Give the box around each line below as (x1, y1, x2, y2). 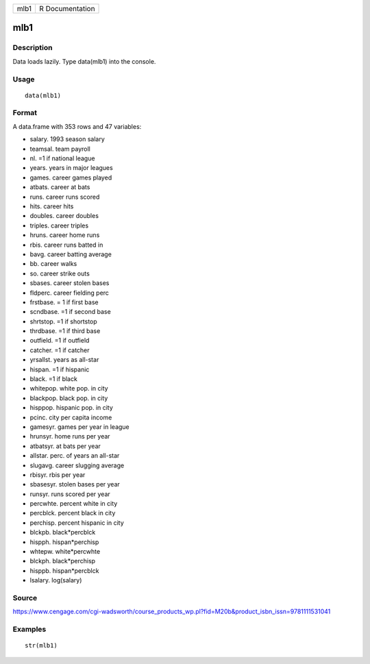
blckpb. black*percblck (29, 528, 96, 537)
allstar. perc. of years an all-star (29, 452, 120, 460)
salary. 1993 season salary (29, 135, 106, 143)
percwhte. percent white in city (29, 500, 118, 508)
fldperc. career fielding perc (29, 288, 110, 297)
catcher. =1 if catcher (29, 346, 90, 354)
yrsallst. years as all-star (29, 356, 99, 364)
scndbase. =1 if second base (29, 308, 111, 316)
